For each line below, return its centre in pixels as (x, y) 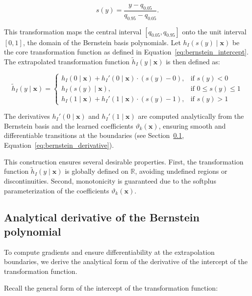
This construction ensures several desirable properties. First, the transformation (124, 161)
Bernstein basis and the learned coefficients (69, 125)
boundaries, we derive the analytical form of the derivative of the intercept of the (126, 261)
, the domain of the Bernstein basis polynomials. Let (102, 42)
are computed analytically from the (191, 116)
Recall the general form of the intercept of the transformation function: (111, 287)
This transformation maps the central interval (73, 31)
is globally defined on (97, 171)
